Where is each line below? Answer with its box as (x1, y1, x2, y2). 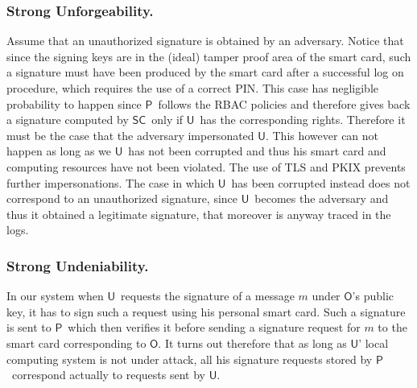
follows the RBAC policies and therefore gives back (158, 95, 411, 112)
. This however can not (265, 126, 379, 143)
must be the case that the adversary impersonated (6, 126, 254, 143)
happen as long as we (6, 142, 112, 159)
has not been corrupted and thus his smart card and (128, 142, 386, 159)
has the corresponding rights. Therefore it (200, 111, 406, 128)
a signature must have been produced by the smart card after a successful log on (6, 64, 404, 80)
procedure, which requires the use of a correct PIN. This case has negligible (6, 80, 378, 96)
